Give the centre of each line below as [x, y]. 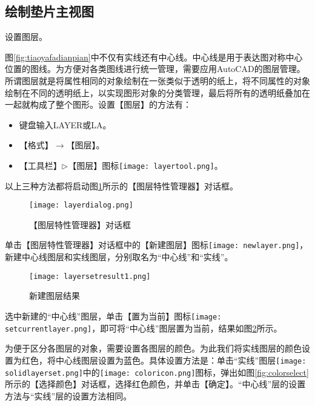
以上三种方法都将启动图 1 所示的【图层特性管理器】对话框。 [121, 185]
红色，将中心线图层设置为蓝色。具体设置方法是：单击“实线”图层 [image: [164, 360]
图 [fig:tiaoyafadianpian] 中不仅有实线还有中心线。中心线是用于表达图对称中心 [154, 57]
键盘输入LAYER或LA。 [65, 124]
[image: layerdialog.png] [81, 205]
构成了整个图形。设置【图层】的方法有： [111, 104]
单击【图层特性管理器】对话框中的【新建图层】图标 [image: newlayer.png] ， [157, 245]
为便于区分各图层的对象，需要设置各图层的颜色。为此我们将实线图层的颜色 [153, 348]
